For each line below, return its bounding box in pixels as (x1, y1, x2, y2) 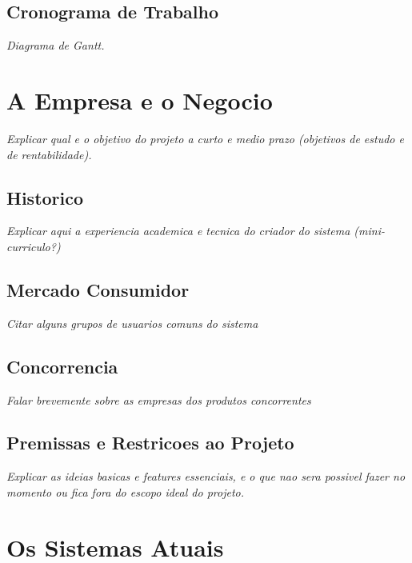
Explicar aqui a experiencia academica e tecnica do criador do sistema (6, 222, 350, 239)
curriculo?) (6, 238, 61, 254)
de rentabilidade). (6, 146, 92, 162)
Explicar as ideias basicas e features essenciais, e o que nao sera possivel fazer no (6, 468, 406, 485)
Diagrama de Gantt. (6, 37, 105, 54)
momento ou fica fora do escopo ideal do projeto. (6, 483, 244, 500)
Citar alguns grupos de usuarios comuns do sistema (6, 314, 258, 331)
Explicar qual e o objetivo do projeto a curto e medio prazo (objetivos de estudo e (6, 130, 404, 146)
